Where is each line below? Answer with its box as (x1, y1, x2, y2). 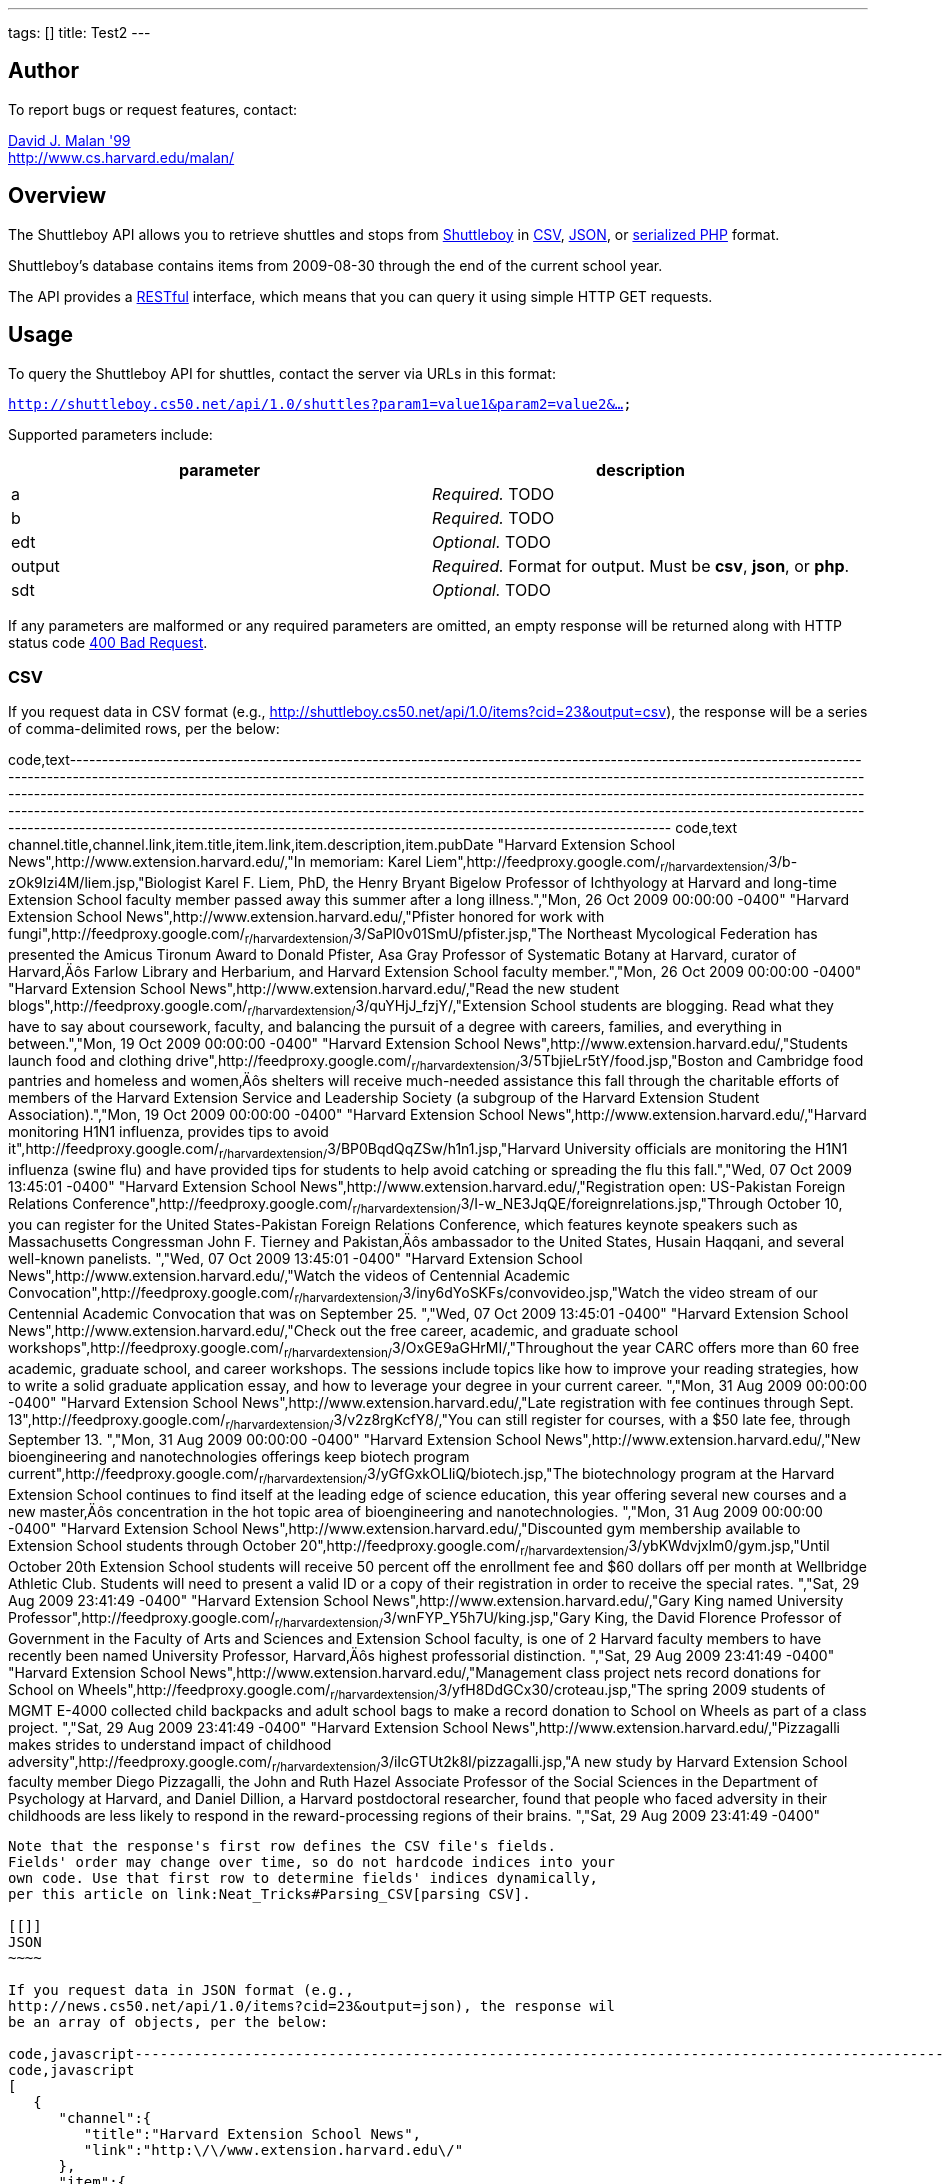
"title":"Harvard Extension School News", (83, 2126, 422, 2143)
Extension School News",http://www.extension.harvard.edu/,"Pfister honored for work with (8, 908, 605, 926)
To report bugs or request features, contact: (8, 100, 298, 118)
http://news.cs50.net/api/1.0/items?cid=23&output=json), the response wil (8, 1998, 615, 2015)
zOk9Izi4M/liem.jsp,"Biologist (8, 874, 202, 892)
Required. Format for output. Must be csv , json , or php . (432, 555, 850, 576)
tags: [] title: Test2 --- (8, 24, 151, 41)
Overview (8, 183, 107, 209)
